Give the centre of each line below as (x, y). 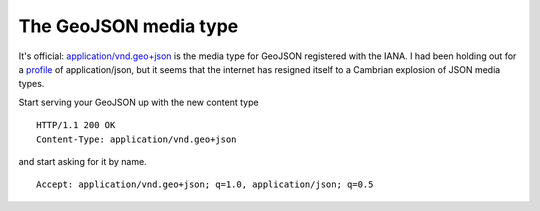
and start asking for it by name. (82, 161)
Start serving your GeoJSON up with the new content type (138, 102)
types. (31, 84)
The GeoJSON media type (128, 26)
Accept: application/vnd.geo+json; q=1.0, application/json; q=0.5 (205, 184)
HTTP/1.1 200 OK (76, 125)
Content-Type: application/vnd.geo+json (136, 139)
